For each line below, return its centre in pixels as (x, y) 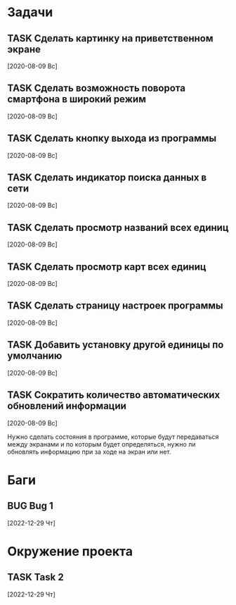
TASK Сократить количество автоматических (114, 395)
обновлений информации (67, 406)
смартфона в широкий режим (77, 99)
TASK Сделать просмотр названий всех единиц (118, 227)
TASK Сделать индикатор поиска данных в (107, 178)
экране (24, 49)
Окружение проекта (70, 551)
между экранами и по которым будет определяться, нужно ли (101, 444)
